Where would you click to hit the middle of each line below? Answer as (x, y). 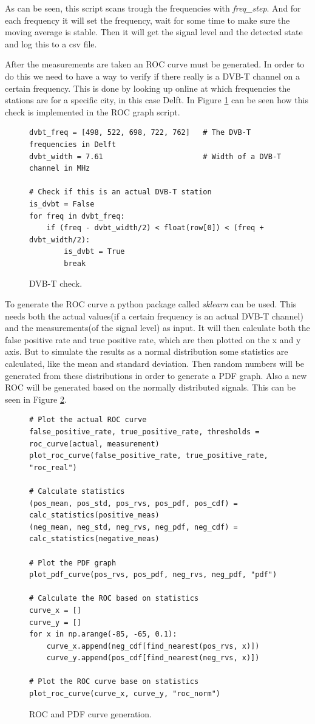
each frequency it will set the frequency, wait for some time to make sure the (147, 20)
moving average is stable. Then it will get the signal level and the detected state (154, 32)
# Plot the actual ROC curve (88, 420)
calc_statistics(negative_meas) (94, 539)
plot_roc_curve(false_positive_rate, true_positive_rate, (149, 456)
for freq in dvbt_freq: (77, 216)
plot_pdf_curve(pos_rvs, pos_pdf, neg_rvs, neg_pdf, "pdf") (153, 575)
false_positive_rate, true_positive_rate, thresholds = (144, 432)
